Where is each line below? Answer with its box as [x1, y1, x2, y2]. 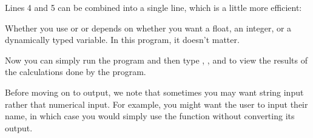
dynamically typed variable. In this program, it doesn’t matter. [5, 33, 240, 46]
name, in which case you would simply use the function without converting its [5, 110, 295, 122]
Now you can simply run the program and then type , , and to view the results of [5, 53, 308, 66]
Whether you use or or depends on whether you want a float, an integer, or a [5, 21, 292, 34]
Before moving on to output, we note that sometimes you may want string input [5, 85, 304, 98]
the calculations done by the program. [5, 65, 146, 78]
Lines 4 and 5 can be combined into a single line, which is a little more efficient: [5, 1, 302, 13]
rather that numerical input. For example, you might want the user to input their [5, 97, 308, 110]
